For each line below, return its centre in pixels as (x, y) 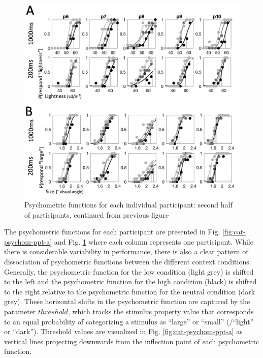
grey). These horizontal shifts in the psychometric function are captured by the (127, 301)
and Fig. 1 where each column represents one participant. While (154, 241)
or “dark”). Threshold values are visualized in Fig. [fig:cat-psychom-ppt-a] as (123, 331)
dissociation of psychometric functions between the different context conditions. (128, 262)
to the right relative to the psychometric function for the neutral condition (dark (130, 291)
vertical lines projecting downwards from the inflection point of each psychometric (132, 341)
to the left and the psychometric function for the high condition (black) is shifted (130, 281)
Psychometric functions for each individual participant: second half (128, 205)
